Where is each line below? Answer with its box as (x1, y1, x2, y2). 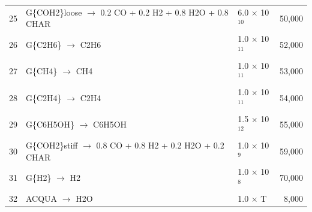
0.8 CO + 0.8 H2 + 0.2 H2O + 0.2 (96, 138, 224, 151)
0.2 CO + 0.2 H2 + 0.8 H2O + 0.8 (100, 5, 229, 18)
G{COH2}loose (26, 5, 82, 18)
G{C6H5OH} (26, 118, 74, 131)
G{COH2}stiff (26, 138, 78, 151)
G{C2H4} (26, 91, 62, 104)
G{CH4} (26, 65, 58, 77)
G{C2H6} (26, 38, 62, 50)
